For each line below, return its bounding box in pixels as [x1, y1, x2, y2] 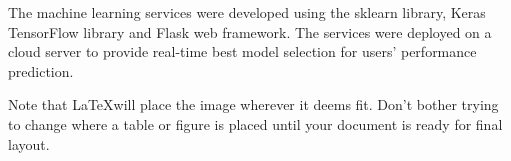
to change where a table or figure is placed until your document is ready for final [8, 113, 503, 134]
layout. [8, 133, 50, 154]
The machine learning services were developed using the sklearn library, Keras [8, 2, 486, 22]
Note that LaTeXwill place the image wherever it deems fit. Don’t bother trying [8, 94, 499, 115]
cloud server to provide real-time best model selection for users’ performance [8, 41, 477, 62]
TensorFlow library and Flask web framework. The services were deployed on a [8, 21, 492, 42]
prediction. [8, 60, 74, 81]
